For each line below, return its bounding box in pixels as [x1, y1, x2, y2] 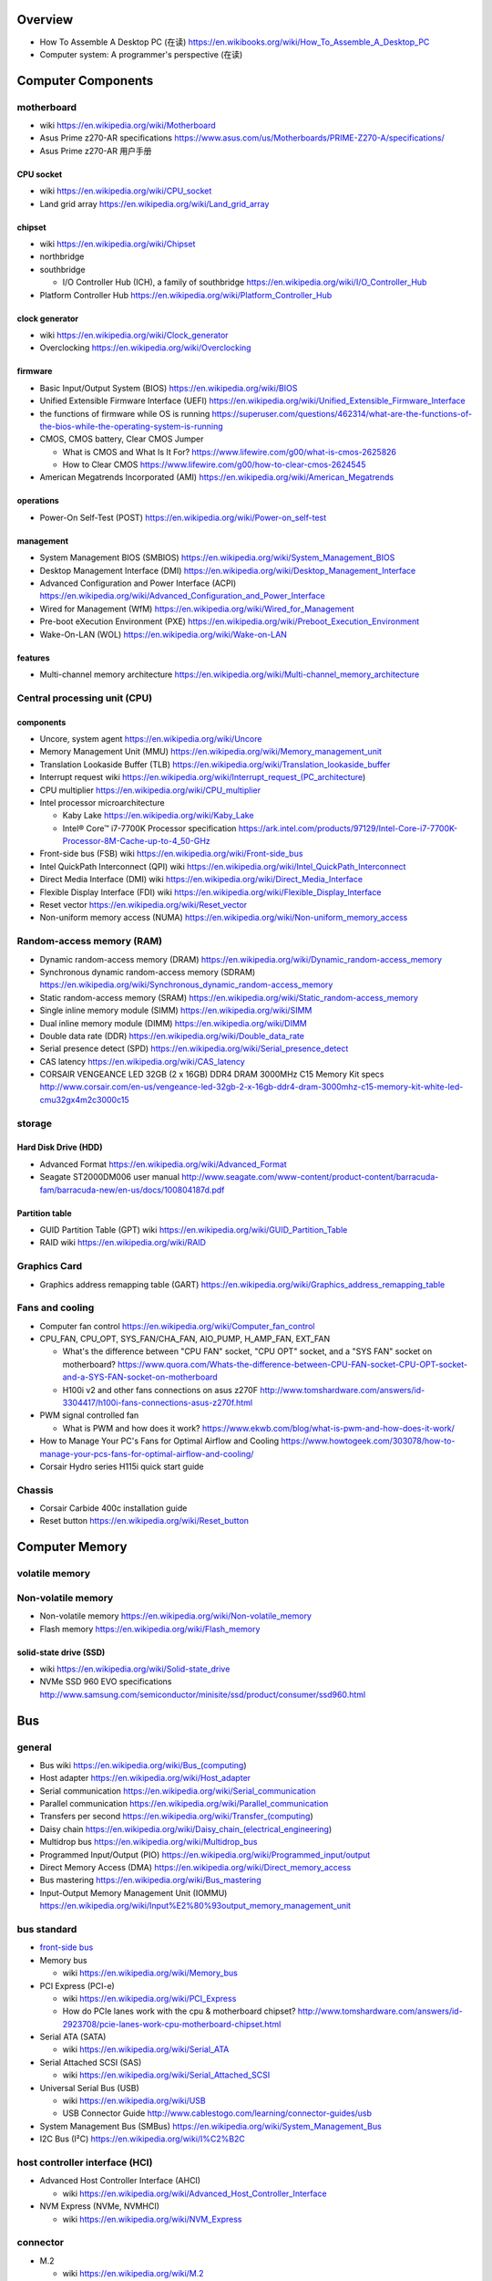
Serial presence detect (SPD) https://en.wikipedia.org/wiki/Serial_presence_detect [39, 1043, 349, 1054]
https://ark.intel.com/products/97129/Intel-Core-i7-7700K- [238, 822, 458, 834]
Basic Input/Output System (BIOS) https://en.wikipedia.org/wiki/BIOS [39, 382, 298, 393]
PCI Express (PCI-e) [39, 1980, 116, 1991]
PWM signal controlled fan [39, 1410, 139, 1421]
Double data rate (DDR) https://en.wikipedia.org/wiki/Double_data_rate [39, 1030, 305, 1041]
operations [16, 495, 59, 506]
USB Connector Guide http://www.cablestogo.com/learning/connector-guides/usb [62, 2108, 373, 2119]
